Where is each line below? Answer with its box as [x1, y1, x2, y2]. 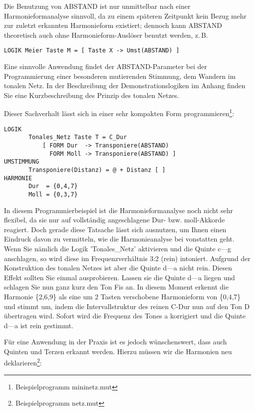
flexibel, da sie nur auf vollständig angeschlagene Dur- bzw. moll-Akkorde [4, 215, 225, 225]
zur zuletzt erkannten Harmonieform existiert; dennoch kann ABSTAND [4, 20, 222, 30]
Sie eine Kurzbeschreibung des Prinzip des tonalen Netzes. [4, 90, 179, 100]
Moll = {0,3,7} [28, 191, 78, 198]
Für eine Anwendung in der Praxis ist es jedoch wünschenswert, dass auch [4, 337, 227, 347]
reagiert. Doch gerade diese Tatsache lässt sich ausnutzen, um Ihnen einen [4, 224, 227, 234]
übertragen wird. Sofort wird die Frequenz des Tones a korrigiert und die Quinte [4, 311, 246, 321]
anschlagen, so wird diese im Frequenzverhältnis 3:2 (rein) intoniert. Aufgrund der [4, 253, 251, 263]
